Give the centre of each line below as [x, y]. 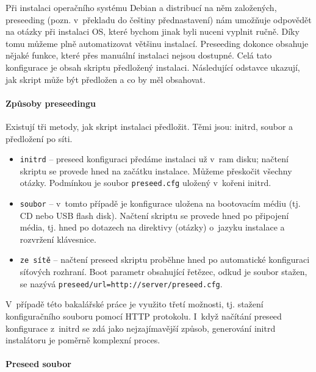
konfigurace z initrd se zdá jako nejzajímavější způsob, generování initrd [141, 328]
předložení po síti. [39, 138]
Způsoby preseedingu [51, 103]
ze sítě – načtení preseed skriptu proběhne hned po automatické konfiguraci [165, 259]
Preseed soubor [38, 364]
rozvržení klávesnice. [58, 239]
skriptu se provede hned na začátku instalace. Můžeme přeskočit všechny [156, 170]
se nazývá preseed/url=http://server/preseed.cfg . [121, 283]
